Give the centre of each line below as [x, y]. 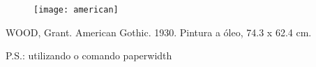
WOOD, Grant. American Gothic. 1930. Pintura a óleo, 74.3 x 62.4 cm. [159, 32]
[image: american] [76, 10]
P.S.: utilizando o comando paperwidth [89, 55]
